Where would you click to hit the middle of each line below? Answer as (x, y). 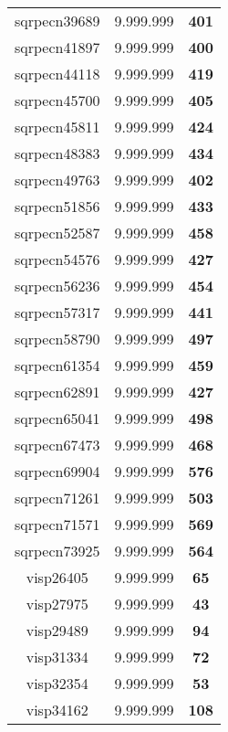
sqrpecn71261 (57, 498)
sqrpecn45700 (57, 100)
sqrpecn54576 (57, 259)
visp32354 (57, 683)
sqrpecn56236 (57, 286)
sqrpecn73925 (57, 551)
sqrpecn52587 (57, 233)
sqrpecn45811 (57, 127)
